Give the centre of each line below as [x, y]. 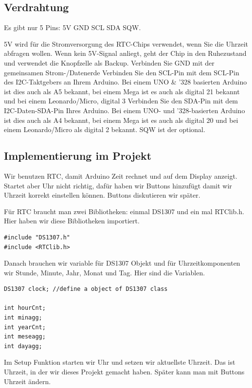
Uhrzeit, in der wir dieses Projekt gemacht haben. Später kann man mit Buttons [124, 372]
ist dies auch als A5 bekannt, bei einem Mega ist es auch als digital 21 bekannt [122, 91]
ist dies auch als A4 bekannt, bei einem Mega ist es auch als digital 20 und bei [121, 120]
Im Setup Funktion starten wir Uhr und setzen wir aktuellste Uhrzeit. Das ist [120, 362]
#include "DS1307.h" [37, 237]
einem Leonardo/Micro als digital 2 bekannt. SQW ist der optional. [105, 129]
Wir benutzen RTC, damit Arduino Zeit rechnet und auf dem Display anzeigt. [121, 176]
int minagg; [23, 318]
